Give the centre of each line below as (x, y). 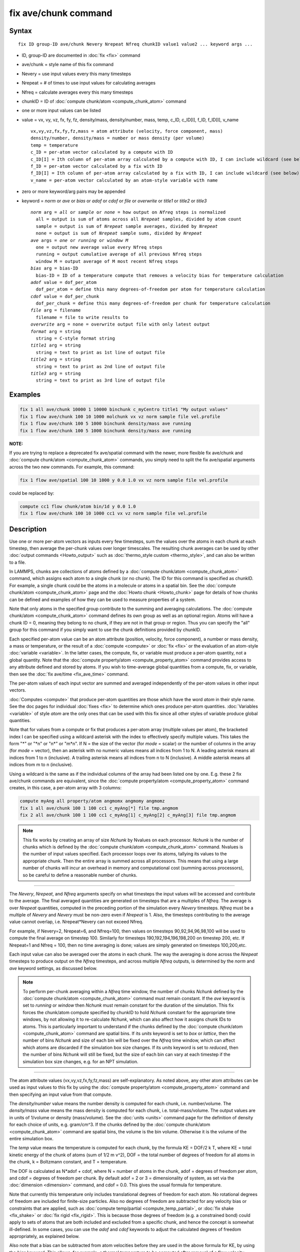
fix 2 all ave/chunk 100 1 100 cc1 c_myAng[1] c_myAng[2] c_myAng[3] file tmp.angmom (128, 815)
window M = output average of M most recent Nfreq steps (107, 261)
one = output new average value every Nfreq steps (99, 247)
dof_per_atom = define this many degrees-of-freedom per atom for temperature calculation (150, 289)
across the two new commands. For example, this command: (72, 467)
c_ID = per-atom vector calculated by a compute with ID (102, 152)
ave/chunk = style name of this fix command (68, 65)
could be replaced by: (32, 493)
